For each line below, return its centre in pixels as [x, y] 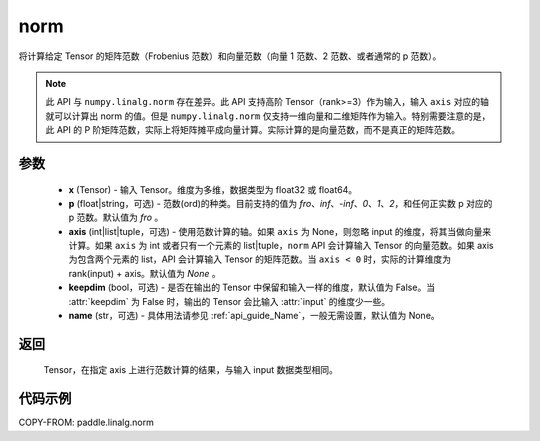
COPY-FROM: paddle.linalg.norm [86, 422]
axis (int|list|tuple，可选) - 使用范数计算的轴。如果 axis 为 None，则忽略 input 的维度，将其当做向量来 [280, 231]
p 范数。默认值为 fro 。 [116, 217]
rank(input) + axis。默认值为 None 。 [144, 273]
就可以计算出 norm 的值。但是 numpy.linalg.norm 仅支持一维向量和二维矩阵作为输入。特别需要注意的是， [268, 116]
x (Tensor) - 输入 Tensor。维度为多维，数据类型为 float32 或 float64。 [213, 189]
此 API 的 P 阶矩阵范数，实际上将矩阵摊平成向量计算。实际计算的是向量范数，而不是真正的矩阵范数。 [253, 130]
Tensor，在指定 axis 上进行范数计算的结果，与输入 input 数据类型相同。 [191, 370]
